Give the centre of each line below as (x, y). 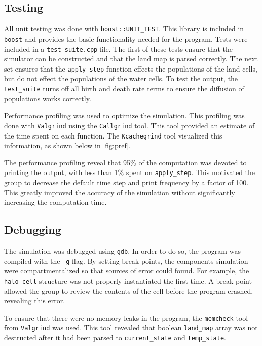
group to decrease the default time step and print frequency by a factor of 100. (126, 182)
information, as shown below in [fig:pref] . (67, 145)
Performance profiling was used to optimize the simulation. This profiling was (124, 115)
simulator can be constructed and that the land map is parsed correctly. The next (131, 59)
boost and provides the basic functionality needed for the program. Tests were (126, 38)
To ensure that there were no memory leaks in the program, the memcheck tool (126, 317)
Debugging (33, 230)
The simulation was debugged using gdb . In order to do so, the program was (122, 251)
